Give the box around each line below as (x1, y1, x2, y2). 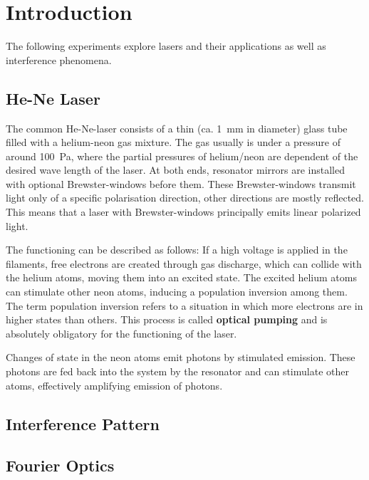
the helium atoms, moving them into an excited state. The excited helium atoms (6, 270, 357, 285)
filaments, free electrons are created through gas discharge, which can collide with (6, 256, 362, 271)
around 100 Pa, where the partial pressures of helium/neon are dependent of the (6, 148, 358, 163)
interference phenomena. (6, 52, 112, 67)
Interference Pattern (6, 412, 160, 434)
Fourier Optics (6, 454, 115, 476)
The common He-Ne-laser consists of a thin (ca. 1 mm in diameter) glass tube (6, 120, 348, 135)
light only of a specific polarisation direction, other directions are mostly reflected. (6, 190, 365, 205)
